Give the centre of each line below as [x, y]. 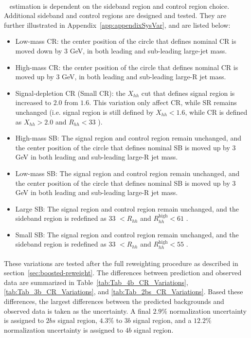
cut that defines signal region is [188, 93]
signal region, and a [162, 320]
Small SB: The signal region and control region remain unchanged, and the [127, 234]
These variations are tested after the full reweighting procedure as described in [121, 263]
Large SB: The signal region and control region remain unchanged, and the [127, 208]
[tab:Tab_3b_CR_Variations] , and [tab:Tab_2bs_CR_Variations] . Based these [124, 292]
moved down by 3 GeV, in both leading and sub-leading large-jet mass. [121, 50]
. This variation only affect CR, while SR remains [163, 102]
